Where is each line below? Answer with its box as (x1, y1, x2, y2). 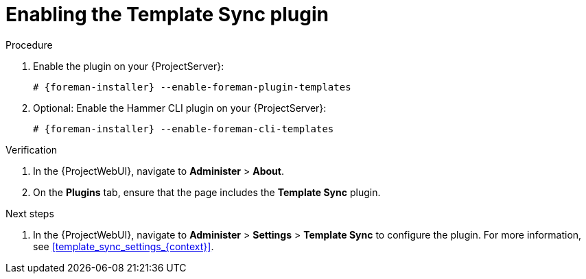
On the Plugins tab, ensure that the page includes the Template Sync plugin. (33, 186, 381, 198)
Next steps (5, 207, 54, 219)
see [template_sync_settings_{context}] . (33, 240, 214, 252)
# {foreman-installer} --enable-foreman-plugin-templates (33, 81, 351, 93)
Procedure (5, 38, 53, 51)
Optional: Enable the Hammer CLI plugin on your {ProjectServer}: (33, 101, 327, 114)
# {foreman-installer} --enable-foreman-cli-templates (33, 123, 334, 134)
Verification (5, 143, 58, 156)
